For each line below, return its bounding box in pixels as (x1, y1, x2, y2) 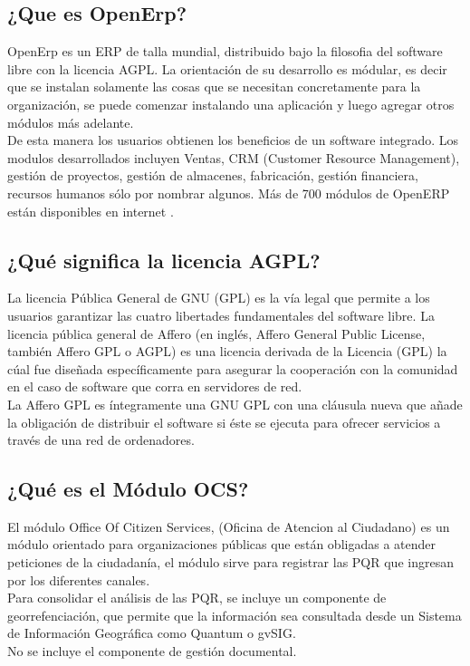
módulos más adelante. (7, 112, 134, 131)
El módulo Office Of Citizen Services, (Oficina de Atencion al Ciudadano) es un (7, 516, 450, 536)
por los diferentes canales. (7, 570, 150, 589)
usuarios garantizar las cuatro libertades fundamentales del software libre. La (7, 305, 435, 324)
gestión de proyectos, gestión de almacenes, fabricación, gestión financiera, (7, 166, 418, 185)
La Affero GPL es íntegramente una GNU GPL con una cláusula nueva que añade (7, 394, 463, 413)
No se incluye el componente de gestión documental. (7, 642, 297, 661)
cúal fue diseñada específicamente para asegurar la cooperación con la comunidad (7, 359, 458, 378)
